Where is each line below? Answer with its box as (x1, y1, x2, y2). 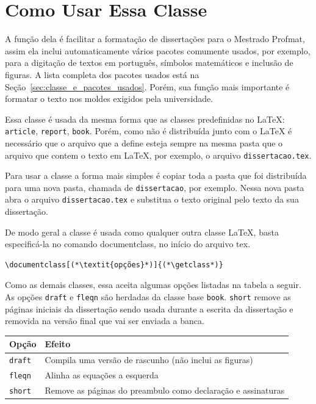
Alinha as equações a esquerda (45, 369, 159, 381)
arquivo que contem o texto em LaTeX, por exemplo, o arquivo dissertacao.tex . (5, 148, 312, 161)
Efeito (45, 337, 71, 350)
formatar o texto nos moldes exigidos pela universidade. (5, 92, 214, 105)
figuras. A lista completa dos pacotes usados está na (5, 68, 199, 81)
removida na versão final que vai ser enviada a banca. (5, 314, 204, 327)
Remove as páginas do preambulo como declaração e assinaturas (45, 384, 285, 397)
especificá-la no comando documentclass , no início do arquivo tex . (5, 237, 251, 250)
